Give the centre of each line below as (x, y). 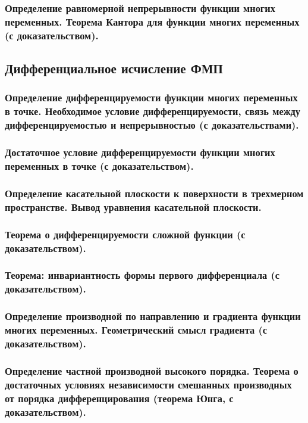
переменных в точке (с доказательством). (99, 166)
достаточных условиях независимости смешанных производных (148, 384)
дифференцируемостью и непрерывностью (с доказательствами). (152, 125)
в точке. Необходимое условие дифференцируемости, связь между (153, 111)
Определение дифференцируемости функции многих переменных (151, 97)
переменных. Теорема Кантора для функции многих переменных (152, 21)
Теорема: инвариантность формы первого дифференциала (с (142, 275)
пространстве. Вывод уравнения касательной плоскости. (133, 206)
